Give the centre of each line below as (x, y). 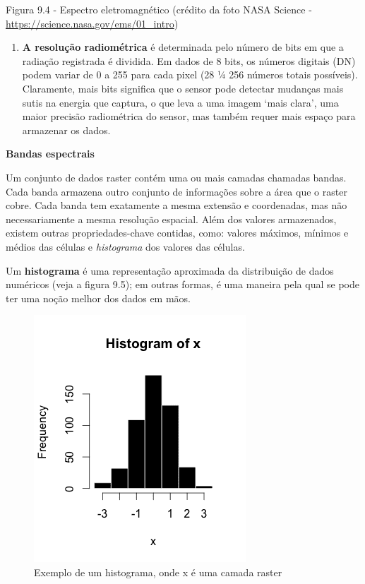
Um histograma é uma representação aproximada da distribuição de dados (170, 270)
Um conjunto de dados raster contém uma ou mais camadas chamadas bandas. (176, 177)
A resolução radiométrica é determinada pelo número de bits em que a (183, 47)
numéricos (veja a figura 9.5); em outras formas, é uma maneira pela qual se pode (182, 284)
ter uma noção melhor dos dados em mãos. (98, 298)
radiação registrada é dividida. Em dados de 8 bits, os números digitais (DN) (189, 60)
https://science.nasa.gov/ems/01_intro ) (92, 23)
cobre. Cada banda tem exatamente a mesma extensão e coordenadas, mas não (176, 205)
